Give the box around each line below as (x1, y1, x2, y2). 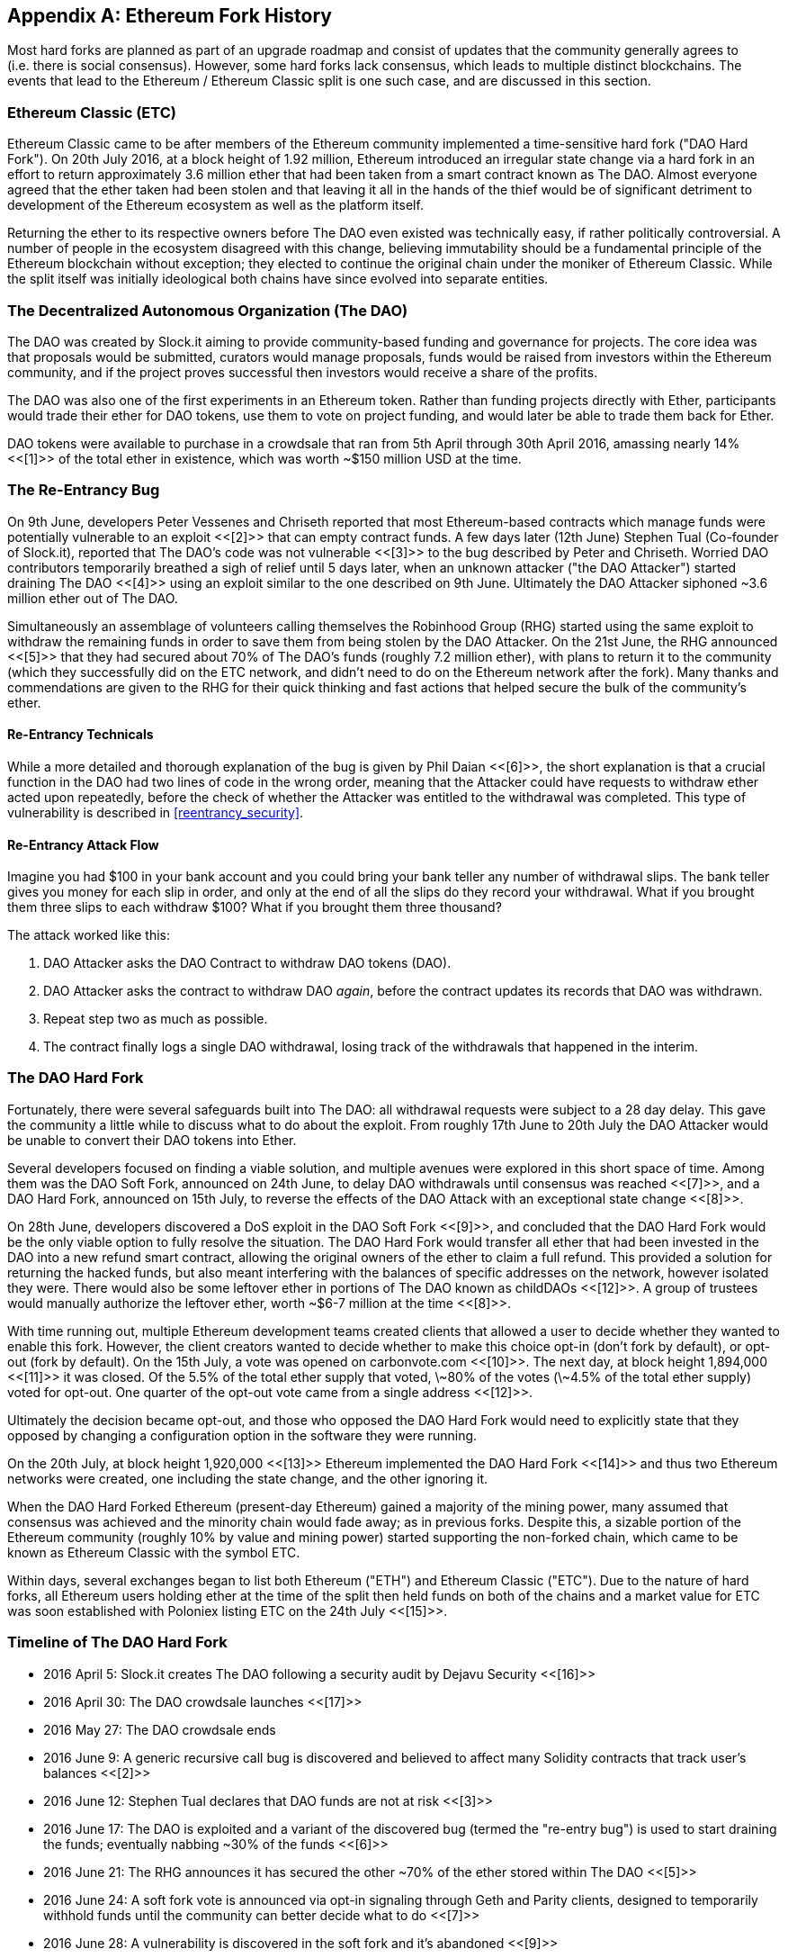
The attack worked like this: (7, 927, 171, 943)
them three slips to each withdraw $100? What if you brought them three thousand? (7, 899, 502, 916)
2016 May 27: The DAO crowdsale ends (43, 1721, 276, 1737)
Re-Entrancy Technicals (7, 726, 154, 743)
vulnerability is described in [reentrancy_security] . (7, 804, 304, 820)
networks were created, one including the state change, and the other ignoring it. (7, 1470, 488, 1486)
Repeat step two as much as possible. (43, 1011, 268, 1027)
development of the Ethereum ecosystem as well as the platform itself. (7, 197, 424, 213)
